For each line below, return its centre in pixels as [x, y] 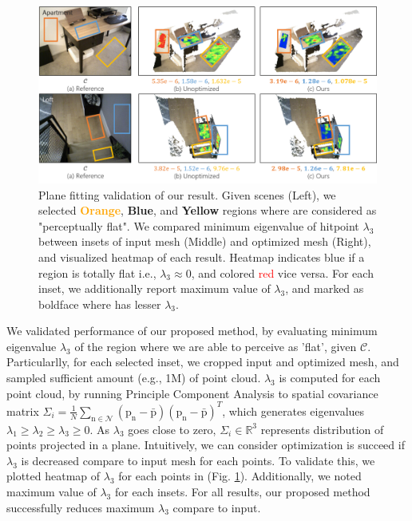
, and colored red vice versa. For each [282, 272]
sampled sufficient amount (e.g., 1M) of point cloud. [134, 378]
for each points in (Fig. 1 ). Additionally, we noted [240, 476]
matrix [23, 410]
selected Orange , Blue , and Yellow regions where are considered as [208, 210]
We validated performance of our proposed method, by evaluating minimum [192, 331]
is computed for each [330, 378]
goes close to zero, [172, 429]
